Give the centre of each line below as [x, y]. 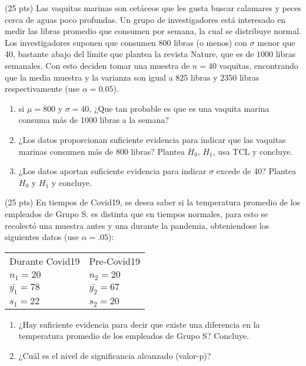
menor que [276, 42]
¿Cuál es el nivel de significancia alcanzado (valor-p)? [115, 355]
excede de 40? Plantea [256, 171]
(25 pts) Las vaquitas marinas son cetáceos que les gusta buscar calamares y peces [153, 8]
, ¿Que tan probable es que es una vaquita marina [179, 108]
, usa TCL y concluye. [252, 151]
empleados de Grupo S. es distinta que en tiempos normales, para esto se [137, 213]
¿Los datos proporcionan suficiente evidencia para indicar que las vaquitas [152, 139]
